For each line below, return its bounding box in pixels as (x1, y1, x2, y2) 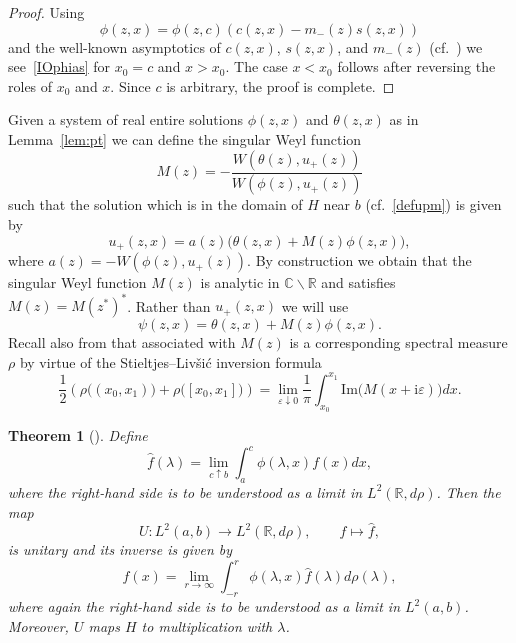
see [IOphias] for (8, 56, 111, 77)
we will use (281, 295, 349, 316)
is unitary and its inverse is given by (8, 539, 233, 560)
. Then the (436, 481, 501, 502)
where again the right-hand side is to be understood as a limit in (8, 596, 400, 617)
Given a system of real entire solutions (8, 109, 243, 130)
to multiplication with (141, 615, 273, 636)
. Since (110, 75, 151, 96)
